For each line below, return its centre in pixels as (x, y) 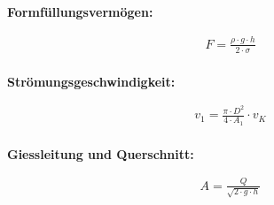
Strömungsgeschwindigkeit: (91, 81)
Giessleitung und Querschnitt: (101, 153)
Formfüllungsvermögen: (80, 11)
